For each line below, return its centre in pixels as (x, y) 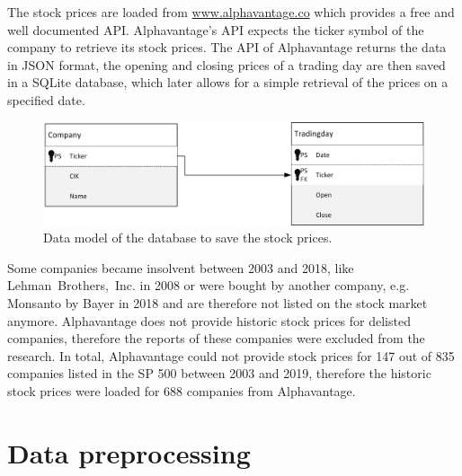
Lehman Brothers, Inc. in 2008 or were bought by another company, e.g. (209, 285)
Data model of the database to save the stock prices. (188, 238)
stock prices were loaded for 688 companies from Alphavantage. (182, 391)
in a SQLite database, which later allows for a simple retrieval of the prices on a (228, 82)
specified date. (46, 99)
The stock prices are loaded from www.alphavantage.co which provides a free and (231, 12)
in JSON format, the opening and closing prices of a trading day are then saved (227, 64)
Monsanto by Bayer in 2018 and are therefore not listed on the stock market (218, 303)
